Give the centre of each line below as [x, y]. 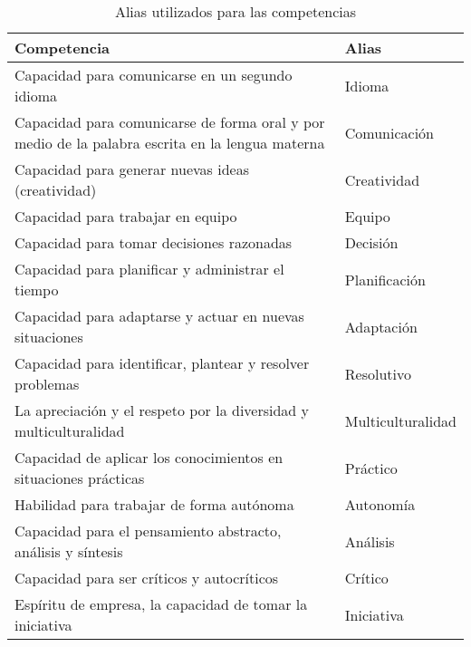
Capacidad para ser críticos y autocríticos [147, 578]
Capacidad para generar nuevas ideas [132, 169]
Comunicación [389, 132]
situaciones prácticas [80, 478]
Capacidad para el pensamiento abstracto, [148, 531]
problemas [47, 384]
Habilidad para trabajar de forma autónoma [154, 504]
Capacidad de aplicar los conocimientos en [149, 457]
